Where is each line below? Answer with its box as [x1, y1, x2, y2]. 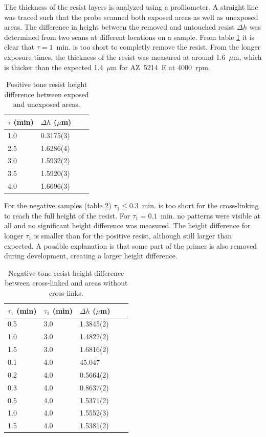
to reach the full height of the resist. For [4, 210, 130, 221]
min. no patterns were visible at [161, 210, 260, 221]
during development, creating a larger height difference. [4, 250, 178, 261]
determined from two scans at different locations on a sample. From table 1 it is [4, 31, 255, 42]
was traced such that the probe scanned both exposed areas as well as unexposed [4, 11, 258, 22]
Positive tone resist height [6, 79, 87, 90]
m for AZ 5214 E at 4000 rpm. [110, 61, 210, 72]
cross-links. [49, 288, 83, 298]
